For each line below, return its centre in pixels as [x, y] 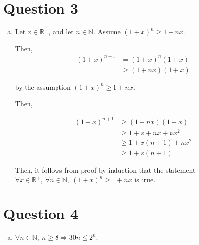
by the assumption [43, 87]
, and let [61, 32]
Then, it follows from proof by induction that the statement [105, 170]
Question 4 [41, 213]
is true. [145, 179]
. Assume [107, 32]
